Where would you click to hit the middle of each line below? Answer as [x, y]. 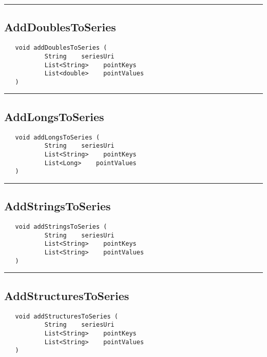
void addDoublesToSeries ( [61, 48]
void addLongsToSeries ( [58, 137]
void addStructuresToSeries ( [66, 316]
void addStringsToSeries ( [61, 227]
